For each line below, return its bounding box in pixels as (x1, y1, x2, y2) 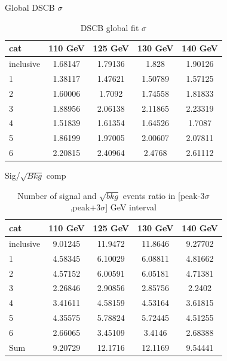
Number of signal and (17, 189, 97, 201)
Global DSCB (5, 1, 55, 13)
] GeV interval (105, 201, 157, 213)
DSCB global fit (80, 21, 139, 33)
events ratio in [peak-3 (122, 189, 205, 201)
